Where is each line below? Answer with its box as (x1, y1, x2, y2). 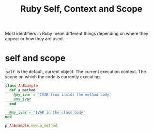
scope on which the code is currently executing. (5, 74, 101, 80)
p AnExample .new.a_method (5, 123, 57, 128)
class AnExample (5, 83, 38, 88)
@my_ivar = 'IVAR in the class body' (9, 110, 86, 115)
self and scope (5, 53, 66, 64)
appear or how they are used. (5, 36, 64, 42)
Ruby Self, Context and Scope (20, 3, 143, 15)
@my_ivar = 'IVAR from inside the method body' (14, 92, 111, 97)
